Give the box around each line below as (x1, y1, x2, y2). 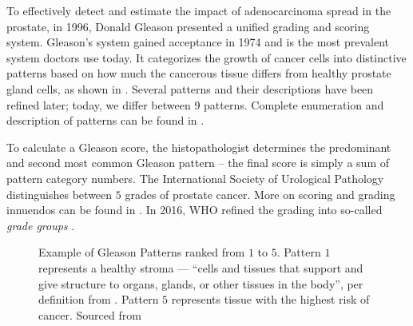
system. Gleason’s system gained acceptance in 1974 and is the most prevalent (6, 34, 390, 50)
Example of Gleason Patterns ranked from (38, 244, 245, 260)
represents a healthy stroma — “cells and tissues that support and (38, 259, 363, 276)
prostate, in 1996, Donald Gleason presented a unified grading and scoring (6, 18, 370, 34)
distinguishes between (6, 185, 113, 202)
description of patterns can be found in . (6, 112, 205, 129)
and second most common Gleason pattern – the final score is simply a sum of (6, 154, 389, 171)
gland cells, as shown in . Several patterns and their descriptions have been (6, 80, 374, 97)
